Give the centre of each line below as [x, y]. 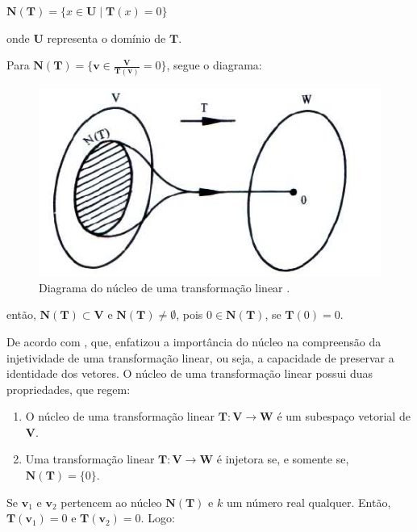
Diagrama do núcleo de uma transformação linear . [165, 287]
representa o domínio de [106, 38]
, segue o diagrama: [214, 65]
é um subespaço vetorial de [344, 416]
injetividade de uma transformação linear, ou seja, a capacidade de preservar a [200, 357]
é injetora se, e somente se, [283, 459]
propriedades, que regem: [69, 389]
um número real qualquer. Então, [309, 502]
